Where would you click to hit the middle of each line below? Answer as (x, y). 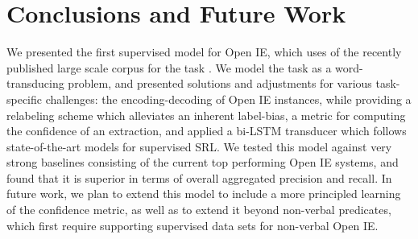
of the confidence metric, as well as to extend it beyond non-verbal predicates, (199, 210)
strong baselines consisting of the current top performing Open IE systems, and (203, 162)
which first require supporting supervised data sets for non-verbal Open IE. (192, 225)
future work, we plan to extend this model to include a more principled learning (204, 194)
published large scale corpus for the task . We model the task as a (169, 67)
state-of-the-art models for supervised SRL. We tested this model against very (199, 146)
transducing (35, 83)
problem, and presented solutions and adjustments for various (220, 83)
